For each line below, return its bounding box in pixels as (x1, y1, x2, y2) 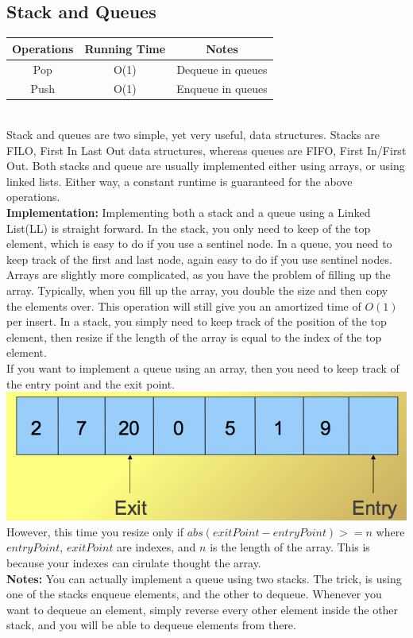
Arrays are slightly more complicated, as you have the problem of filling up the (6, 266, 391, 283)
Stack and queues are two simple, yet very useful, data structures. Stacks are (6, 126, 380, 143)
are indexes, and (117, 539, 196, 555)
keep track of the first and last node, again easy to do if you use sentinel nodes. (6, 250, 392, 267)
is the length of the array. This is (210, 539, 370, 555)
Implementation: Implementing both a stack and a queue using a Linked (6, 204, 371, 221)
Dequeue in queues (176, 60, 268, 77)
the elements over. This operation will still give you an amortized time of (6, 297, 361, 314)
